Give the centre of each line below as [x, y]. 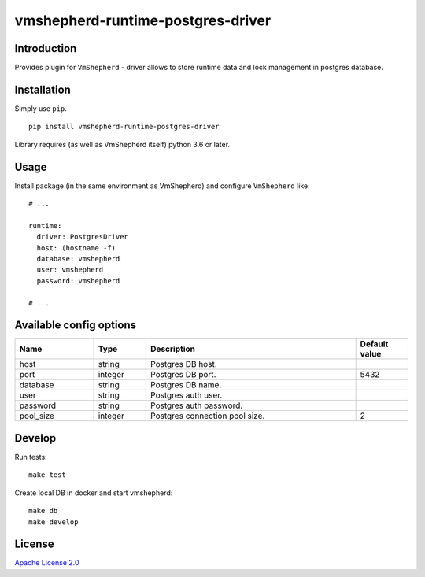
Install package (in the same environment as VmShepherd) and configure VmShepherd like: [162, 186]
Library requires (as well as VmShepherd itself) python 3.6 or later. [122, 144]
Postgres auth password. [197, 405]
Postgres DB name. [186, 385]
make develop [54, 522]
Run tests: [31, 457]
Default [374, 344]
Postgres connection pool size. [208, 416]
